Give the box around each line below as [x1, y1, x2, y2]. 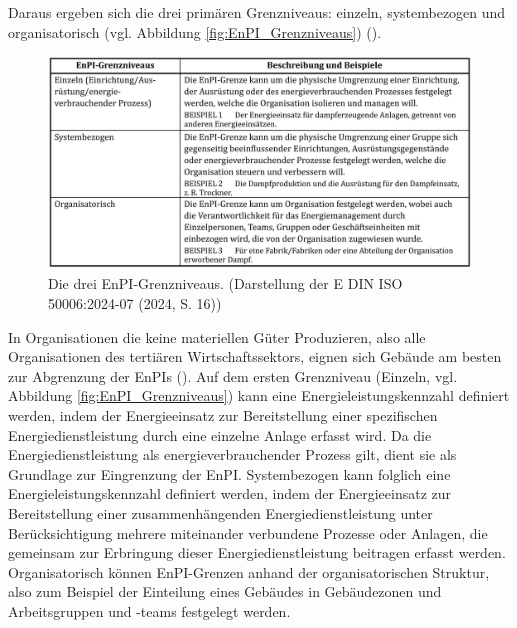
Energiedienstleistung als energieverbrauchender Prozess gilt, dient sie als [8, 444, 457, 465]
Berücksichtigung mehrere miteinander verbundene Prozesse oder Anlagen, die [8, 522, 488, 543]
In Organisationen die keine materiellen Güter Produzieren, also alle [8, 326, 426, 347]
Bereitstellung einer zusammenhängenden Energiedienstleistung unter [8, 502, 433, 523]
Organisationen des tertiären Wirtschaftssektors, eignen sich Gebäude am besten [8, 346, 502, 367]
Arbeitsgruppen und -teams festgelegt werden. [8, 600, 291, 621]
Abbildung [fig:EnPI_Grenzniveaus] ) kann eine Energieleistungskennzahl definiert [8, 385, 510, 406]
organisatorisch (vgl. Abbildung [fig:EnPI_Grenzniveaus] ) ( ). [8, 21, 382, 42]
